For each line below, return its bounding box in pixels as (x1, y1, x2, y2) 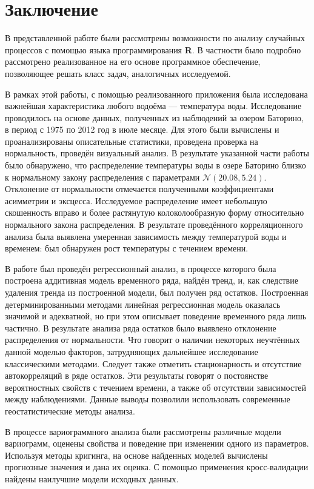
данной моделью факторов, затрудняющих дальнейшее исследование (5, 345, 258, 358)
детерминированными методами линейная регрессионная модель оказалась (5, 298, 281, 310)
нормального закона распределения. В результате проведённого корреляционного (5, 218, 303, 231)
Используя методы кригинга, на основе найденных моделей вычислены (5, 448, 268, 461)
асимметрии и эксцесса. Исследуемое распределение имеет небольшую (5, 194, 267, 207)
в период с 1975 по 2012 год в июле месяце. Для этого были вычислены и (5, 123, 279, 136)
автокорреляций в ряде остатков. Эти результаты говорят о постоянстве (5, 369, 269, 382)
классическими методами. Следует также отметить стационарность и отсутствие (5, 357, 302, 370)
